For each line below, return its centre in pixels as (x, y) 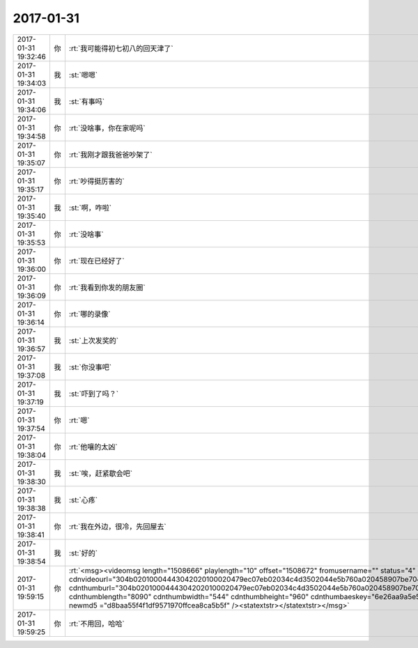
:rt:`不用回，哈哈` (96, 624)
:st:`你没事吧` (90, 367)
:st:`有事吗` (86, 101)
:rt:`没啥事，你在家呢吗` (107, 128)
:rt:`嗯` (79, 420)
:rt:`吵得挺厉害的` (96, 181)
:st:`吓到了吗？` (93, 394)
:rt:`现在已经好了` (96, 261)
